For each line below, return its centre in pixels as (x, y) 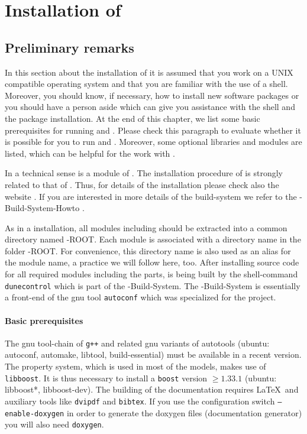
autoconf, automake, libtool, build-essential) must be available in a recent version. (153, 354)
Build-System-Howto (42, 208)
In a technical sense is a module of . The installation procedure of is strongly (144, 173)
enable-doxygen (35, 414)
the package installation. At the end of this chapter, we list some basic (133, 118)
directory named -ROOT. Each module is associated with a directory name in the (153, 239)
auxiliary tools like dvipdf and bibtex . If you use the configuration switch (140, 401)
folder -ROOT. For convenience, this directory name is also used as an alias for (148, 250)
